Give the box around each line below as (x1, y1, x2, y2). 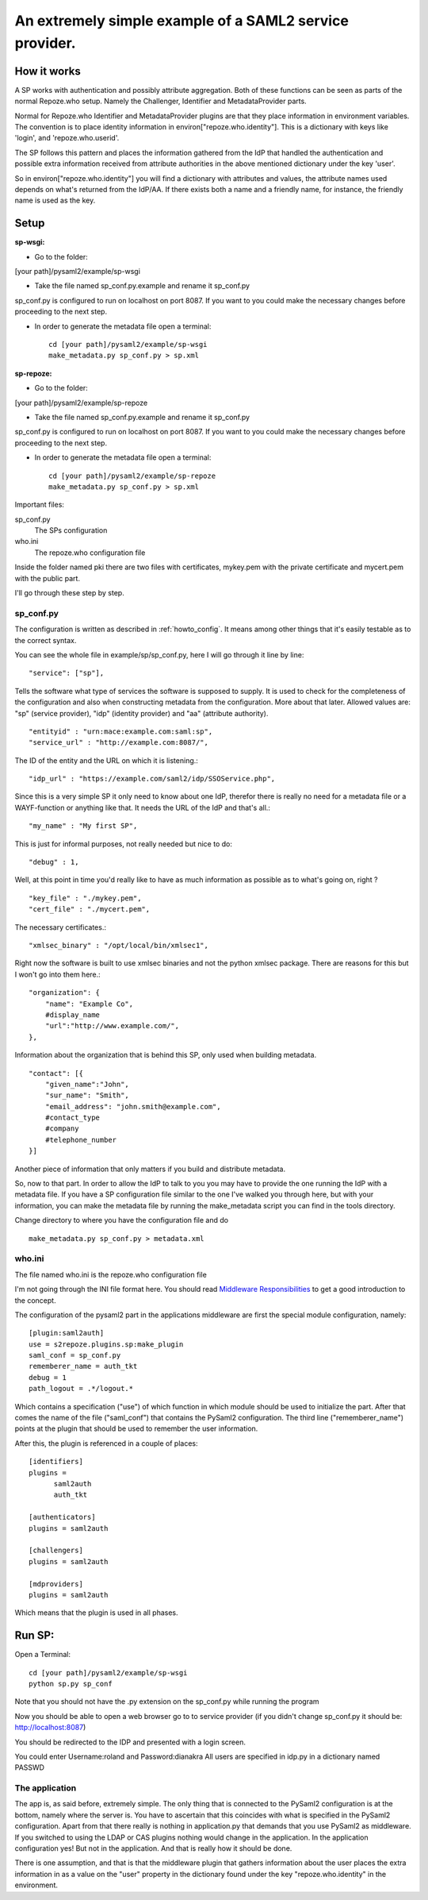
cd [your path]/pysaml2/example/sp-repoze (48, 471, 216, 480)
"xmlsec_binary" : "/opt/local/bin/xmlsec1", (29, 941, 209, 950)
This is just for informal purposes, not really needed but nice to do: (14, 838, 233, 849)
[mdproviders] (29, 1579, 83, 1588)
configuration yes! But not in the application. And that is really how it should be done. (14, 1844, 292, 1853)
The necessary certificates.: (14, 922, 107, 932)
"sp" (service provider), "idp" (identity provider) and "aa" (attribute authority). (14, 708, 269, 718)
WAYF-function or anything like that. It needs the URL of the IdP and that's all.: (14, 803, 271, 812)
